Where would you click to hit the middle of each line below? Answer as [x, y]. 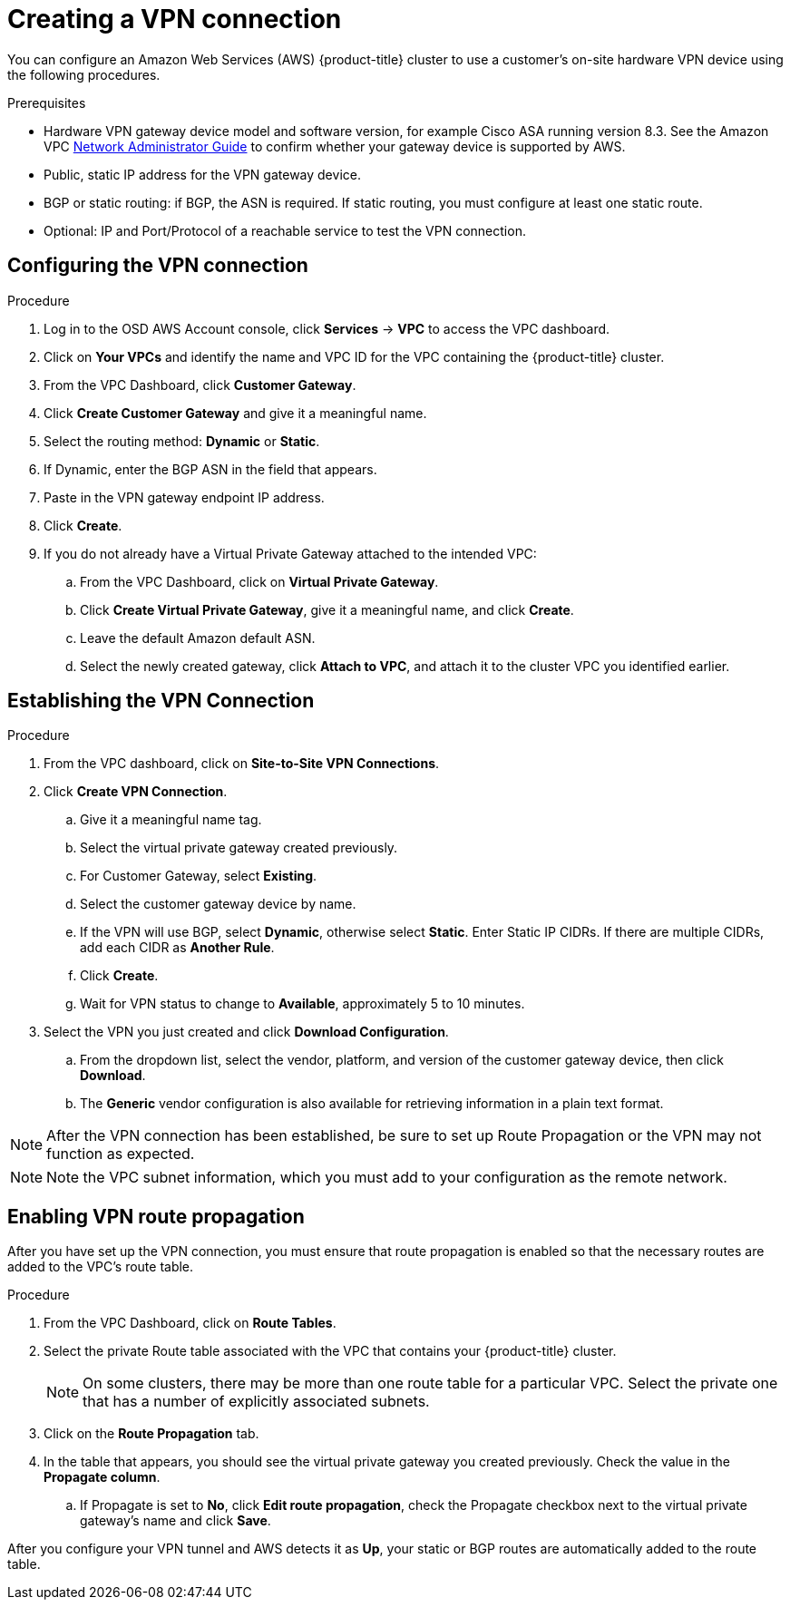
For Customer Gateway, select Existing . [199, 876]
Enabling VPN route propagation [156, 1216]
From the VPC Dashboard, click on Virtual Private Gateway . [259, 581]
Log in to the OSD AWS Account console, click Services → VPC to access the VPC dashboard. [327, 328]
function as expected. [121, 1154]
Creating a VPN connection [175, 19]
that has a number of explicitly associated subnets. [256, 1402]
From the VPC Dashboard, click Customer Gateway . [200, 385]
